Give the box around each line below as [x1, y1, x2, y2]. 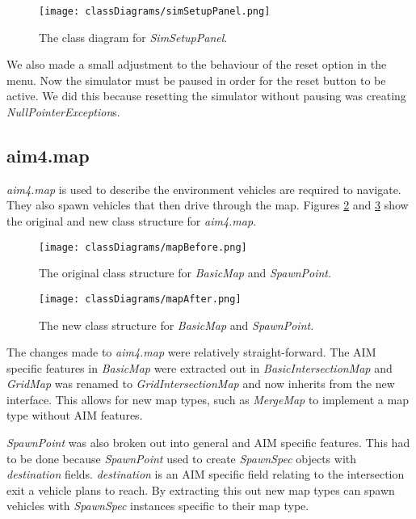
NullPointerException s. [6, 103, 120, 120]
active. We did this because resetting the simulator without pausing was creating [6, 87, 406, 104]
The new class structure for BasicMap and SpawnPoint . [39, 316, 314, 333]
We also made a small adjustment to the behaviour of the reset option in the [6, 56, 387, 73]
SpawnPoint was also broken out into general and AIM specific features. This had [6, 434, 410, 451]
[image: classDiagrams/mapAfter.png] [39, 293, 242, 305]
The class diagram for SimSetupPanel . [39, 28, 228, 45]
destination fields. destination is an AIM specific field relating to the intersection [6, 466, 405, 483]
